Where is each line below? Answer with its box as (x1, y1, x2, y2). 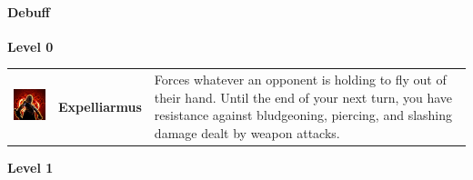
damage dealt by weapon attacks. (154, 123, 340, 142)
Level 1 (7, 158, 54, 177)
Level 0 (7, 36, 54, 55)
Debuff (7, 2, 51, 21)
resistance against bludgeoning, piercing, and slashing (154, 105, 453, 125)
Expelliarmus (57, 96, 142, 115)
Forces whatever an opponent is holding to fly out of (154, 70, 447, 89)
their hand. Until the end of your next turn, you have (154, 87, 453, 106)
